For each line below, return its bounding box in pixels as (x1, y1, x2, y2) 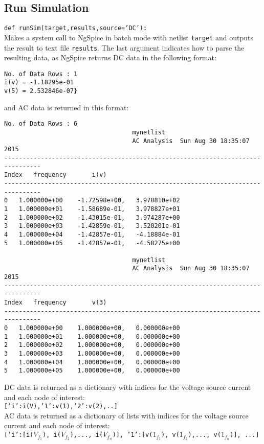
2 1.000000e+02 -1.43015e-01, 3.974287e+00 (4, 214, 180, 221)
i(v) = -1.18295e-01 (4, 79, 74, 86)
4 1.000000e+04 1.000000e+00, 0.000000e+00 (4, 358, 180, 366)
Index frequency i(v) (4, 171, 107, 179)
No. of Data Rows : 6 (4, 120, 78, 128)
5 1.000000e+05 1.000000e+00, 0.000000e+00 (4, 367, 180, 375)
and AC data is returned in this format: (4, 102, 129, 112)
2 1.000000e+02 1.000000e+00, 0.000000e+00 (4, 341, 180, 349)
